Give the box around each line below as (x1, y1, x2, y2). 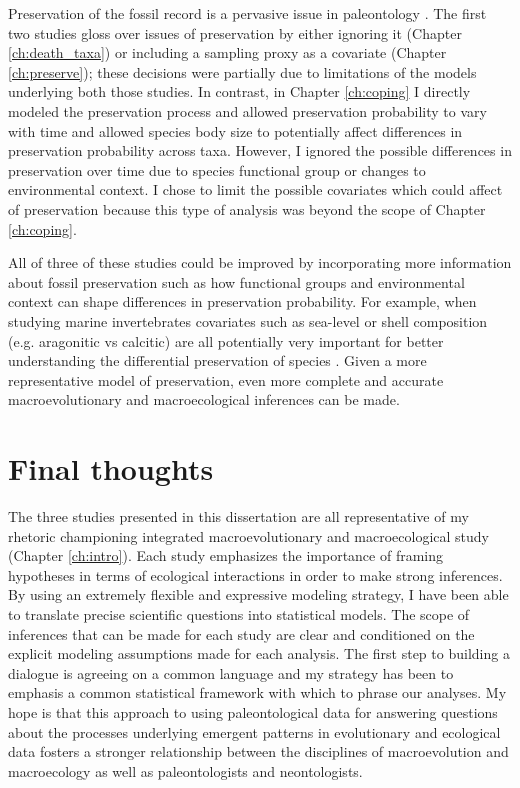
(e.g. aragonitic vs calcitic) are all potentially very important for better (8, 330, 444, 351)
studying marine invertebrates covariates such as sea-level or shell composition (8, 310, 488, 331)
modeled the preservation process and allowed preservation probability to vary (8, 100, 487, 121)
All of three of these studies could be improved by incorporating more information (8, 252, 512, 273)
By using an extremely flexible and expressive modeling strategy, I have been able (8, 584, 509, 605)
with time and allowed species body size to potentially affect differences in (8, 120, 463, 141)
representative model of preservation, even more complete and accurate (8, 369, 444, 390)
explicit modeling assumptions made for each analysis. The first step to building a (8, 643, 510, 664)
